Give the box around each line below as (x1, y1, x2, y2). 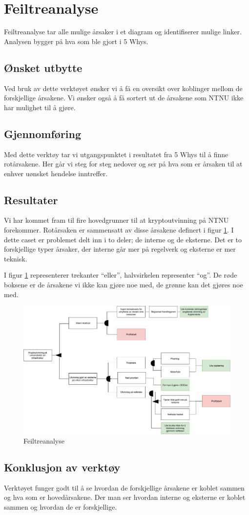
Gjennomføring (4, 126, 82, 141)
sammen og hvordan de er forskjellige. (4, 502, 117, 512)
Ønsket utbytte (4, 60, 83, 75)
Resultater (4, 192, 58, 207)
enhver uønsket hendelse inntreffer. (4, 168, 108, 178)
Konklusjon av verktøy (4, 460, 121, 475)
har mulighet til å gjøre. (4, 102, 76, 112)
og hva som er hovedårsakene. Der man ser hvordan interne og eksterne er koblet (4, 492, 246, 502)
